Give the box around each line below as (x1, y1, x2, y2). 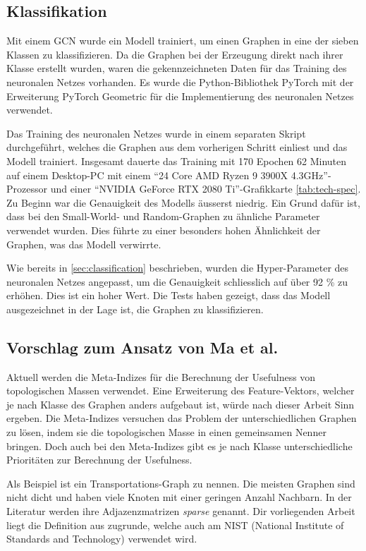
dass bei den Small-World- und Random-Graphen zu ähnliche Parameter (6, 209, 320, 224)
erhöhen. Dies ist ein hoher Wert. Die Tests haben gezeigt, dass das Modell (6, 288, 331, 303)
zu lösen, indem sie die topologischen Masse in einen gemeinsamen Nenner (6, 425, 327, 440)
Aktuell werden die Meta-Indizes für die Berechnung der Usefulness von (6, 369, 316, 384)
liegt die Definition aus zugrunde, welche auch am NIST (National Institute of (6, 517, 344, 532)
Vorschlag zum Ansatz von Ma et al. (6, 336, 279, 358)
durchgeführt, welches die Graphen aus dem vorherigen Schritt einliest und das (6, 140, 348, 155)
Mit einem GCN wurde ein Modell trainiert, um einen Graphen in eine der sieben (6, 33, 359, 48)
